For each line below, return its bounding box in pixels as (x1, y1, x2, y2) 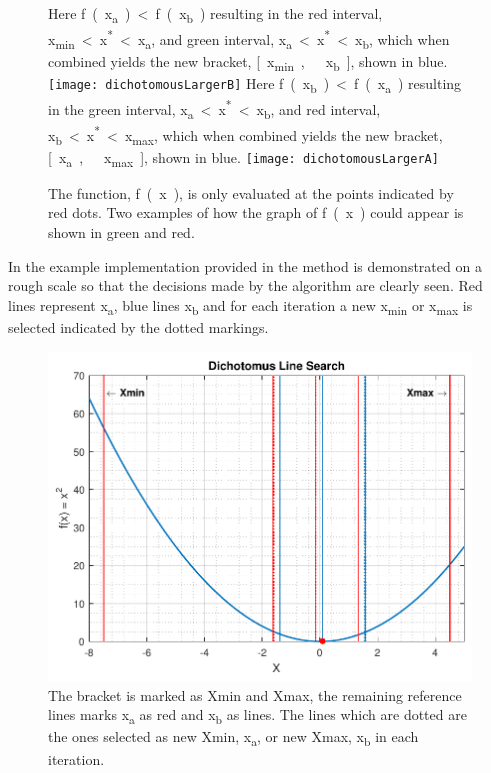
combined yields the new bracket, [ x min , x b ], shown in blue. (48, 50, 448, 74)
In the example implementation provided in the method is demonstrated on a (8, 255, 482, 276)
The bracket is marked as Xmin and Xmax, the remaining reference (48, 684, 462, 705)
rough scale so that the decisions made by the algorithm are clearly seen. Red (8, 275, 483, 296)
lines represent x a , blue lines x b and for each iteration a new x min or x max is (8, 294, 473, 318)
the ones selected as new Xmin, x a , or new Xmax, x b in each (48, 726, 419, 750)
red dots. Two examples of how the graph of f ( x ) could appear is (48, 202, 464, 223)
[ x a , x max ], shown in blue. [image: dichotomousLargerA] (48, 146, 439, 170)
